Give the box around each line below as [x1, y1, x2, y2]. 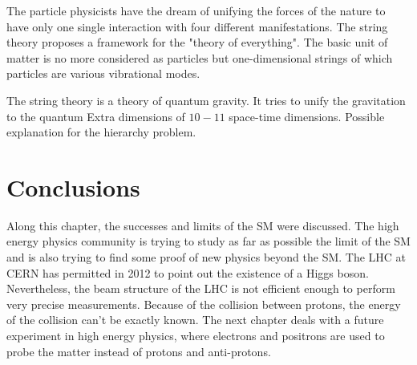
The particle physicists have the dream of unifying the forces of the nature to [6, 2, 386, 18]
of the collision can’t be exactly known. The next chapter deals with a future [6, 311, 384, 328]
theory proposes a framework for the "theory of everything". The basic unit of [6, 34, 388, 51]
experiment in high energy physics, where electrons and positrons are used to [6, 327, 385, 344]
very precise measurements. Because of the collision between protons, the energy [6, 295, 401, 312]
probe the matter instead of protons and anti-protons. [6, 343, 271, 359]
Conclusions [6, 170, 140, 203]
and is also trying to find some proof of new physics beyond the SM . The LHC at [6, 249, 407, 266]
